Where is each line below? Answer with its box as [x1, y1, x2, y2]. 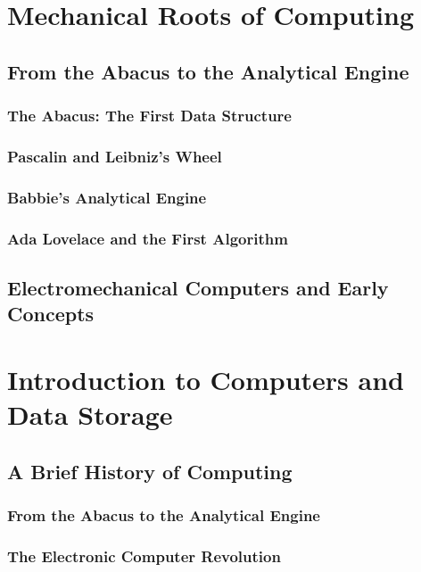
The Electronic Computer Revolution [7, 544, 281, 567]
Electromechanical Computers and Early [7, 273, 389, 301]
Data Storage [7, 396, 173, 433]
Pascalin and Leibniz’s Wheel [7, 145, 222, 167]
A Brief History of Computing [7, 457, 293, 485]
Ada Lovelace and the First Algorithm [7, 227, 288, 249]
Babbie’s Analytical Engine [7, 186, 207, 208]
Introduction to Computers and [7, 361, 404, 397]
